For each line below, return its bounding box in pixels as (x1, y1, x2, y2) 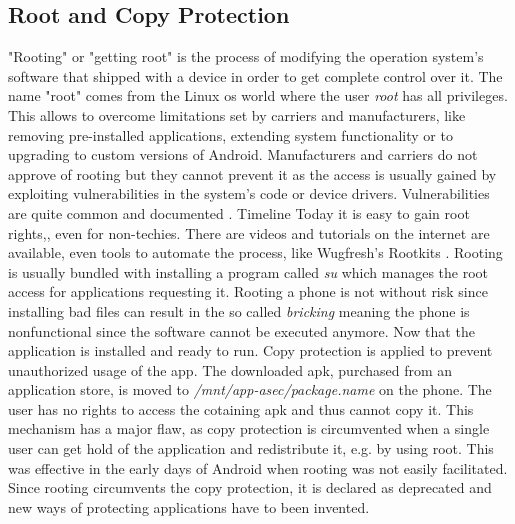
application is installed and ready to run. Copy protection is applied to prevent (8, 340, 493, 361)
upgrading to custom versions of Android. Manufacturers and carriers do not (8, 144, 478, 165)
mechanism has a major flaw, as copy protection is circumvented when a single (8, 418, 490, 439)
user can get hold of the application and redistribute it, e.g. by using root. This (8, 438, 494, 459)
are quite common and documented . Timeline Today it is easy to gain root (8, 202, 470, 223)
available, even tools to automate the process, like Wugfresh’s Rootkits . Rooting (8, 242, 503, 263)
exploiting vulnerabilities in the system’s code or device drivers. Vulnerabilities (8, 183, 490, 204)
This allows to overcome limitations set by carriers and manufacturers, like (8, 104, 466, 125)
